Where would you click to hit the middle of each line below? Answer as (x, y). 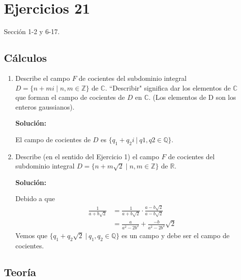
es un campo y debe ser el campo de (176, 235)
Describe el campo (43, 78)
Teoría (20, 271)
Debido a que (35, 198)
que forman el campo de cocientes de (70, 97)
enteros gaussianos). (45, 106)
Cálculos (26, 58)
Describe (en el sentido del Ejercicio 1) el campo (87, 156)
